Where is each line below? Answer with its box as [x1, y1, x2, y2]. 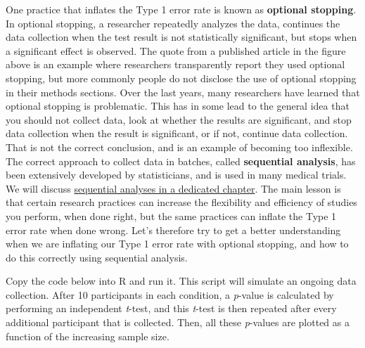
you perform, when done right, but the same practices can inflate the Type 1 [6, 208, 337, 223]
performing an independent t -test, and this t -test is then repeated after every [6, 301, 337, 316]
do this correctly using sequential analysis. [6, 250, 188, 264]
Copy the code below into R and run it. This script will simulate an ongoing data [6, 273, 357, 288]
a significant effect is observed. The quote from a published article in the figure [6, 43, 346, 58]
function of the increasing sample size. [6, 328, 169, 343]
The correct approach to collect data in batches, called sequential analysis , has [6, 153, 356, 168]
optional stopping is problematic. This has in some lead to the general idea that [6, 98, 350, 113]
